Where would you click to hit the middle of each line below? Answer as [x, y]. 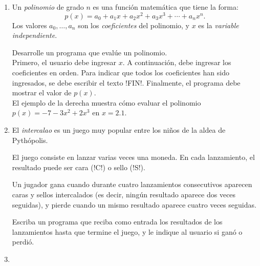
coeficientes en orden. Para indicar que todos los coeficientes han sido [121, 73]
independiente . [35, 35]
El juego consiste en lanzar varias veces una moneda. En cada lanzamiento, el [133, 157]
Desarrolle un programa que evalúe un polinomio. [90, 52]
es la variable [219, 25]
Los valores [29, 25]
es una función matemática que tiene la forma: [166, 7]
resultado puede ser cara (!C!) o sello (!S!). [79, 167]
